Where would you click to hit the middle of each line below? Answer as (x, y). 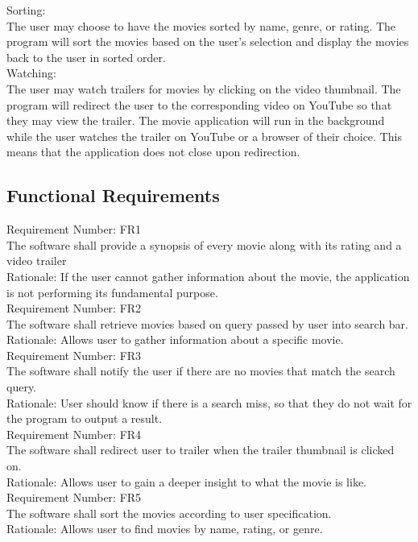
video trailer (37, 261)
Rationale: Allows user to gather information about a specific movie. (175, 339)
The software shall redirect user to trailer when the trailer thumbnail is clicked (201, 450)
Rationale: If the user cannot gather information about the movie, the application (208, 276)
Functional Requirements (113, 195)
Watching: (31, 73)
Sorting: (26, 10)
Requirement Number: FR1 (74, 229)
